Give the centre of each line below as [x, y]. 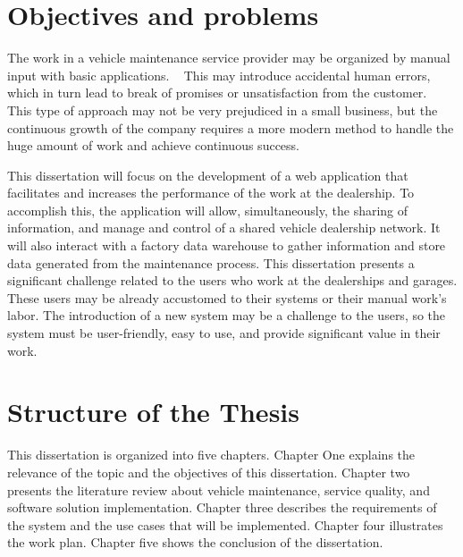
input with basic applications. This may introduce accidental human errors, [219, 75]
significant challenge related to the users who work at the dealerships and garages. [232, 280]
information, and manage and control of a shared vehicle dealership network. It [224, 228]
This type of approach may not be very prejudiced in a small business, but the [223, 110]
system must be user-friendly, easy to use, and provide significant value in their [224, 333]
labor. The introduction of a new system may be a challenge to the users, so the [227, 315]
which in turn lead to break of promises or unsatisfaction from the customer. [217, 93]
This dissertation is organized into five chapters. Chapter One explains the [211, 455]
